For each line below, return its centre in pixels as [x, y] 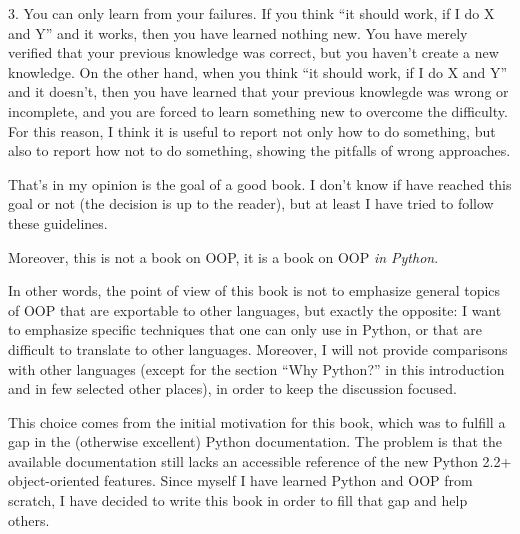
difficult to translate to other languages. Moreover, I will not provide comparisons [258, 348]
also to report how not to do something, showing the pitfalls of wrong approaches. [259, 150]
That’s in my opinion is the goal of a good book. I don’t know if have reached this [260, 183]
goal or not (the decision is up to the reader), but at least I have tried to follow [251, 203]
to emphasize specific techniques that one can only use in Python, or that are [245, 329]
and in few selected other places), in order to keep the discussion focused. [232, 388]
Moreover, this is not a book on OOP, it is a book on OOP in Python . [223, 256]
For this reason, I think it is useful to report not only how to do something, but [252, 130]
